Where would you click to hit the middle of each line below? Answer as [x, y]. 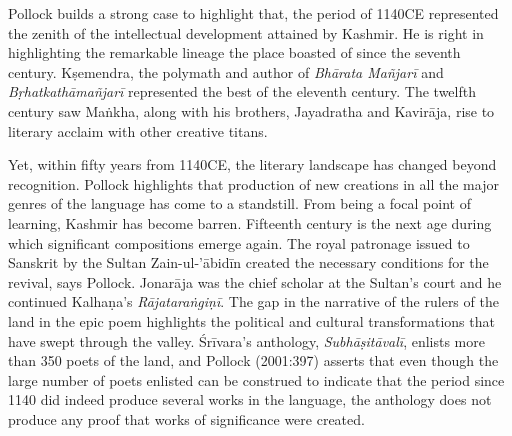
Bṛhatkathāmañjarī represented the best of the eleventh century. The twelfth [242, 91]
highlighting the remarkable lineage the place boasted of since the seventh [234, 52]
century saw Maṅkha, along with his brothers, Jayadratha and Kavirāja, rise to [251, 110]
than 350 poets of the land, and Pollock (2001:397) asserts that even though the [253, 360]
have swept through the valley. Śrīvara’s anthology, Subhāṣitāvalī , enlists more [246, 340]
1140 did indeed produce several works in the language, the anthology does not [250, 399]
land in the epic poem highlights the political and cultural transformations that [251, 320]
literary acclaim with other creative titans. [138, 130]
